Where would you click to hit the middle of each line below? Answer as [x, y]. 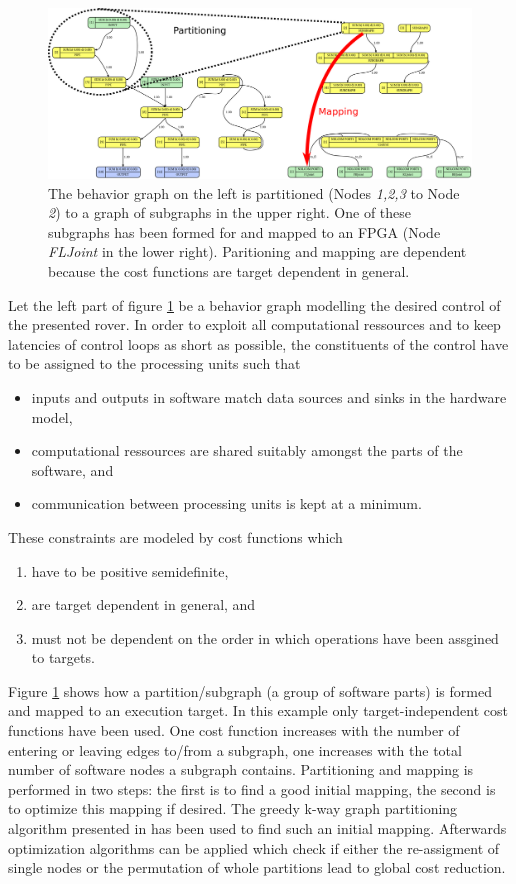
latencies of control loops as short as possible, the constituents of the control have [258, 343]
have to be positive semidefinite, [130, 570]
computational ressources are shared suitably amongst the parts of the [247, 450]
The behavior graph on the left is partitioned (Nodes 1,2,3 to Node [254, 192]
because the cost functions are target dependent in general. [229, 270]
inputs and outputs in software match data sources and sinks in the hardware [269, 396]
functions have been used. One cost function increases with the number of [234, 730]
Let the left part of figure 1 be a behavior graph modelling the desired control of [254, 304]
